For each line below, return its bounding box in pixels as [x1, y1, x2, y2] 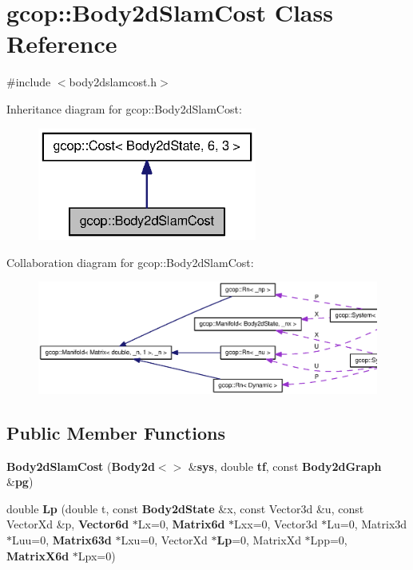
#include [6, 74, 51, 90]
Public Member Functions [6, 420, 225, 444]
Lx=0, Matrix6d [137, 516, 225, 532]
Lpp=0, [310, 531, 347, 548]
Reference [6, 27, 117, 60]
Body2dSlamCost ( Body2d [6, 457, 155, 474]
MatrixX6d [6, 547, 69, 564]
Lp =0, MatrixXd [216, 531, 301, 548]
